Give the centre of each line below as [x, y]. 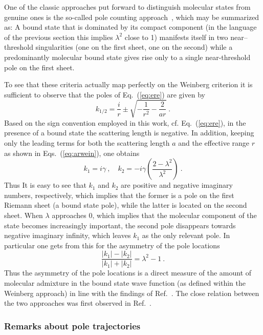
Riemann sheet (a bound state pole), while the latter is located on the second [126, 205]
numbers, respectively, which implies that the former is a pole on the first [119, 195]
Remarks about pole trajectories [72, 326]
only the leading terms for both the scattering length [87, 143]
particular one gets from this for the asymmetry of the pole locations [112, 245]
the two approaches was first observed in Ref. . [78, 303]
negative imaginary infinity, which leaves [68, 235]
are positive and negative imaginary [177, 185]
